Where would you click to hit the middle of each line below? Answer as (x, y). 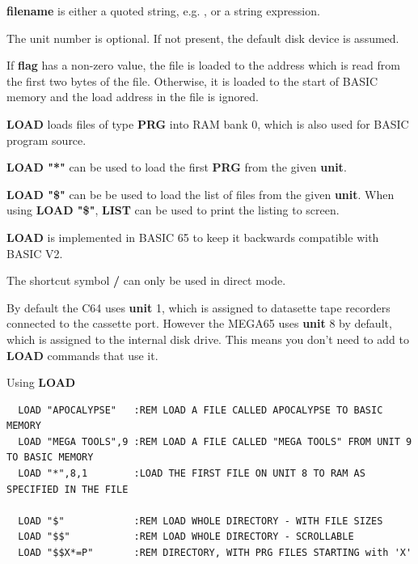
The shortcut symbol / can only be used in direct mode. (146, 280)
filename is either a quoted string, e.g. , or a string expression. (163, 11)
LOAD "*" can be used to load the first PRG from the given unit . (177, 167)
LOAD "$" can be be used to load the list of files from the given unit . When (201, 194)
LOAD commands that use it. (82, 355)
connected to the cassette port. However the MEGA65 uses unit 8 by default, (199, 323)
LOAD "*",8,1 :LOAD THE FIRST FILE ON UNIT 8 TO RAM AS (192, 474)
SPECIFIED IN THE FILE (68, 489)
